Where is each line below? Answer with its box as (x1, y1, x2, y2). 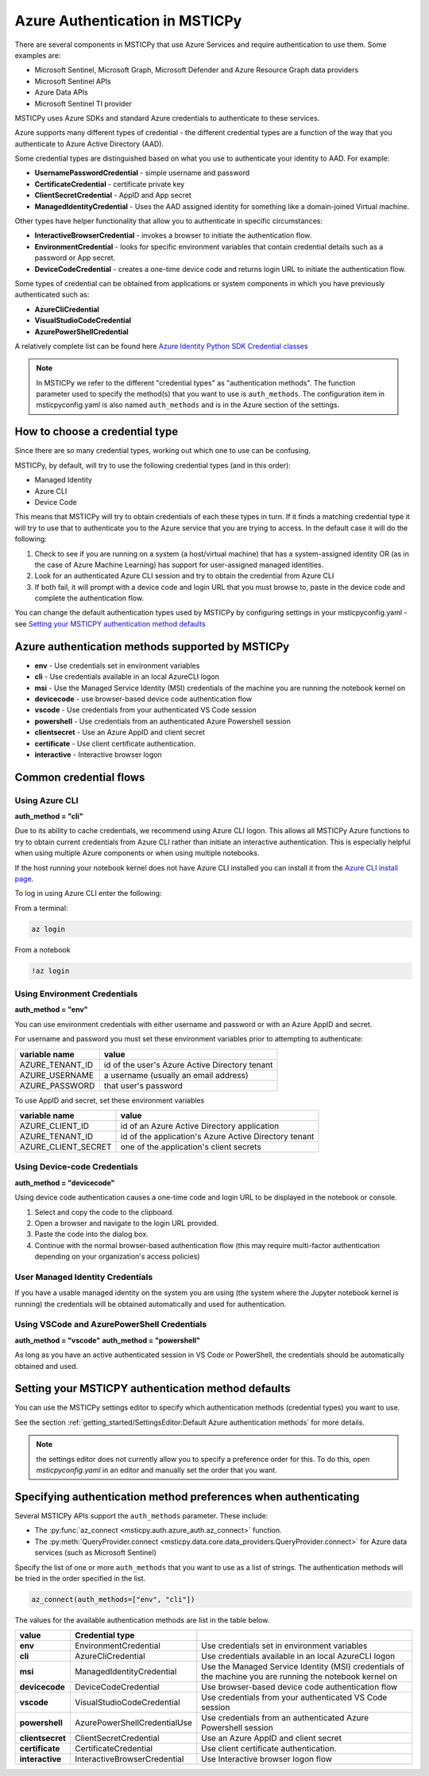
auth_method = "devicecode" (14, 1177, 115, 1188)
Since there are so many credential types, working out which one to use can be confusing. (14, 446, 311, 456)
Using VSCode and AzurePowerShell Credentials (14, 1319, 207, 1330)
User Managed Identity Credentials (14, 1271, 153, 1282)
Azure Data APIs (34, 87, 88, 97)
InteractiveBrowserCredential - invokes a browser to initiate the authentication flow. (34, 231, 312, 240)
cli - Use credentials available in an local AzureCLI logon (34, 672, 220, 681)
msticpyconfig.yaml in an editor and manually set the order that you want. (36, 1465, 277, 1475)
